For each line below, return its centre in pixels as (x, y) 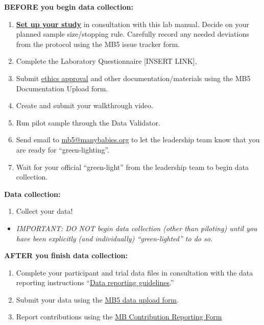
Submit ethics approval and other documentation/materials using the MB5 (133, 78)
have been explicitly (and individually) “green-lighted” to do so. (114, 238)
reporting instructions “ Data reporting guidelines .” (95, 282)
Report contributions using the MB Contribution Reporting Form (119, 317)
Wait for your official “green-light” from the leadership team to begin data (133, 167)
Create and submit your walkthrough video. (85, 105)
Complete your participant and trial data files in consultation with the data (135, 272)
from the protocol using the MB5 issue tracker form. (98, 44)
